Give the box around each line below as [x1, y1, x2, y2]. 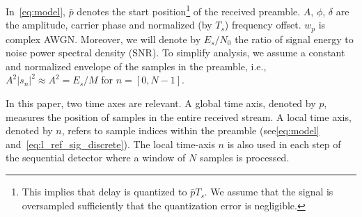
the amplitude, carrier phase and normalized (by [6, 17, 212, 32]
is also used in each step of [227, 136, 341, 151]
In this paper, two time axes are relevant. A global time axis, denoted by [6, 96, 316, 111]
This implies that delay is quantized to [22, 184, 187, 199]
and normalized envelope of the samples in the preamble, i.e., [6, 58, 267, 73]
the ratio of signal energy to [235, 31, 354, 46]
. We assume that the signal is [204, 184, 333, 199]
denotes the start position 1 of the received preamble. [77, 2, 301, 18]
